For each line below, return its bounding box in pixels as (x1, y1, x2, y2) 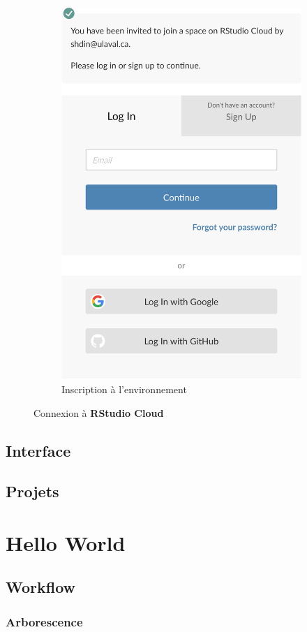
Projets (6, 480, 59, 502)
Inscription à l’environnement (61, 381, 187, 396)
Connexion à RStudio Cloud (33, 405, 164, 420)
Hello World (6, 528, 126, 557)
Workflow (6, 576, 76, 598)
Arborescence (6, 612, 83, 630)
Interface (6, 439, 71, 461)
